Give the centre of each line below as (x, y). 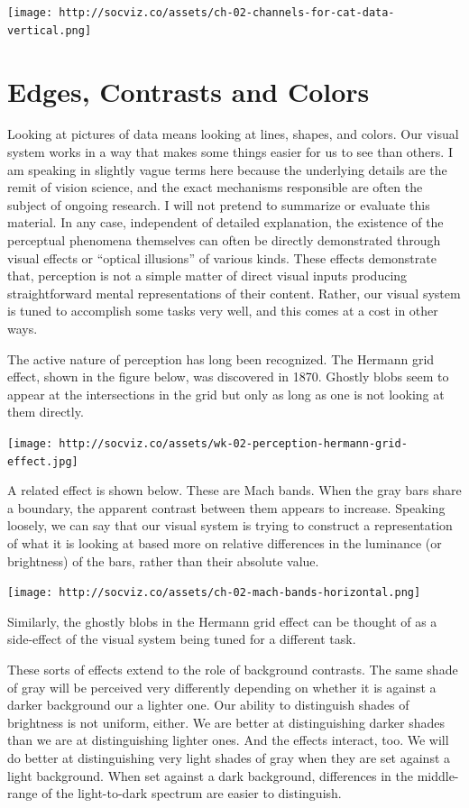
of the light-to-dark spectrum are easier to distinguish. (192, 793)
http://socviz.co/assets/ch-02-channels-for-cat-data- (227, 13)
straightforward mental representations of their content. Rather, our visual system (234, 293)
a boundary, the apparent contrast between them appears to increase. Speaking (226, 507)
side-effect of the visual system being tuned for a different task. (182, 639)
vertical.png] (50, 30)
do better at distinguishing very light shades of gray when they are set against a (229, 758)
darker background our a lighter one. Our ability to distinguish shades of (208, 705)
